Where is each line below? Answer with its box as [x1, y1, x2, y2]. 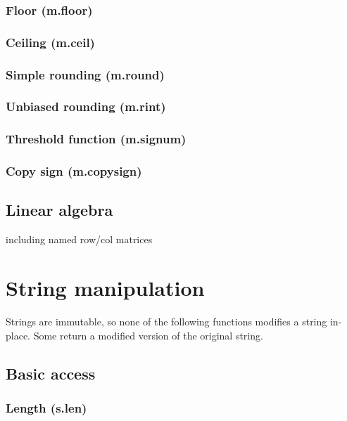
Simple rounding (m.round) [6, 65, 165, 83]
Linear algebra [6, 199, 113, 221]
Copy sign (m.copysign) [6, 162, 142, 180]
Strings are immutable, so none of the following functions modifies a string [6, 313, 327, 328]
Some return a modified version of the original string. [33, 328, 263, 342]
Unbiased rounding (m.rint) [6, 98, 166, 115]
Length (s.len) [6, 399, 87, 416]
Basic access [6, 362, 96, 384]
